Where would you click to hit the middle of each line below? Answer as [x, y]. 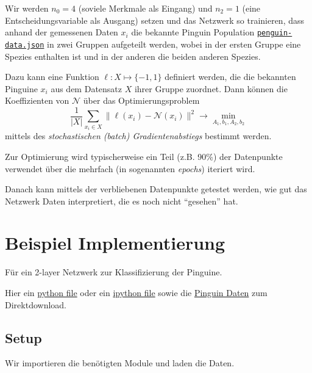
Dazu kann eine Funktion [52, 77]
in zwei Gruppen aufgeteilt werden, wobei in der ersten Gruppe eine [174, 44]
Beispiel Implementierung [115, 243]
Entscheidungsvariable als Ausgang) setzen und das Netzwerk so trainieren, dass [155, 20]
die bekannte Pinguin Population [193, 32]
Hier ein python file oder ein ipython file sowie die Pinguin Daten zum [136, 292]
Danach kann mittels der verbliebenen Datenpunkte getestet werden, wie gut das [156, 189]
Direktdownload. [36, 304]
